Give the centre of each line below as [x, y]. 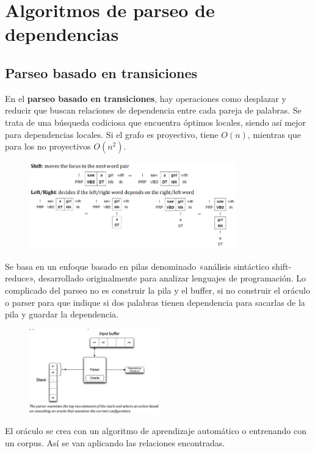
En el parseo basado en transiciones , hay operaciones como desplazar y [146, 98]
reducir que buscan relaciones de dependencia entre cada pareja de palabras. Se [153, 110]
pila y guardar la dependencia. [62, 314]
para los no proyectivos [48, 146]
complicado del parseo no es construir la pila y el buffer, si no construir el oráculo [157, 290]
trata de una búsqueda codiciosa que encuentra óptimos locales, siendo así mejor [155, 122]
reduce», [20, 278]
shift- [282, 266]
